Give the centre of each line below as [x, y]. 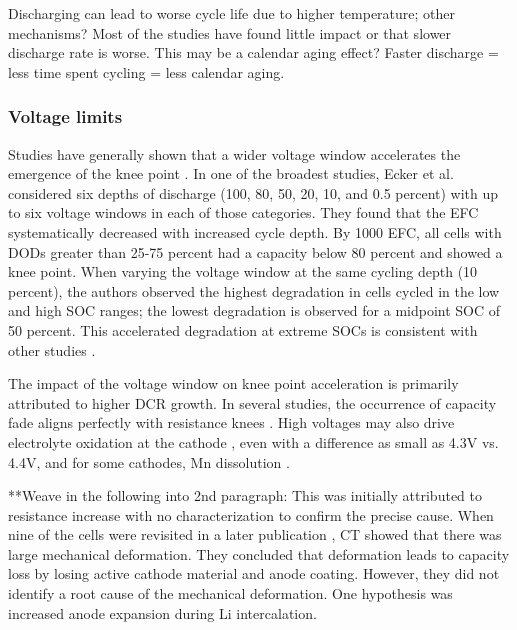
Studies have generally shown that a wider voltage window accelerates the [234, 153]
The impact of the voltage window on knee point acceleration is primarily [233, 383]
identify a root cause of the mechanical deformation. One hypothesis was [230, 593]
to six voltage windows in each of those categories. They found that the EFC [243, 212]
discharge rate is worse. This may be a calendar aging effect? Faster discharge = [253, 52]
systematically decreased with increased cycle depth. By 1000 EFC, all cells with [255, 231]
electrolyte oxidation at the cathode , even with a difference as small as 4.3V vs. [253, 441]
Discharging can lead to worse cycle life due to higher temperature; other [232, 13]
